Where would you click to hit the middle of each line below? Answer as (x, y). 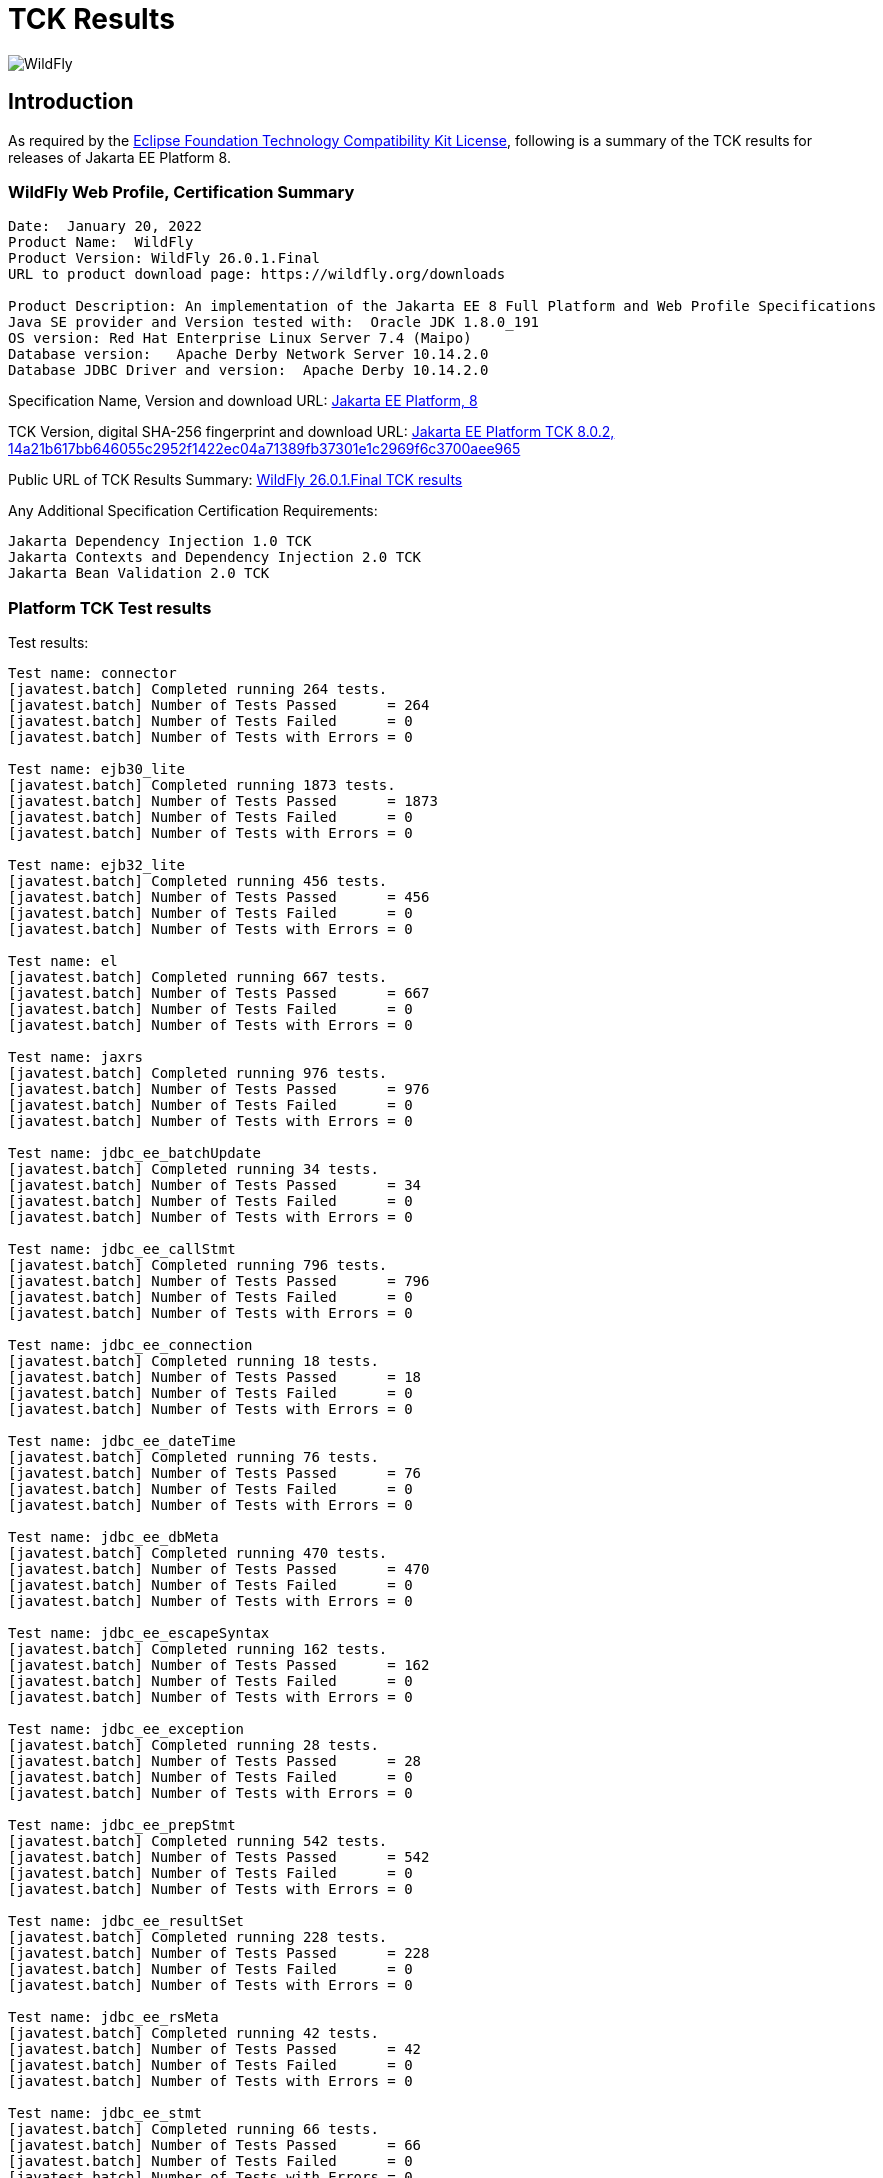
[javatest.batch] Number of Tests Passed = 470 (219, 1569)
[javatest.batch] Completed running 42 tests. (193, 2033)
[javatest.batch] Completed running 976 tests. (198, 1073)
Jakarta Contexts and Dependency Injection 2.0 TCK (215, 557)
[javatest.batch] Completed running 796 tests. (198, 1265)
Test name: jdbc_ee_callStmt (122, 1249)
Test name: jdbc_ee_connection (130, 1345)
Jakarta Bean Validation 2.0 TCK (139, 573)
